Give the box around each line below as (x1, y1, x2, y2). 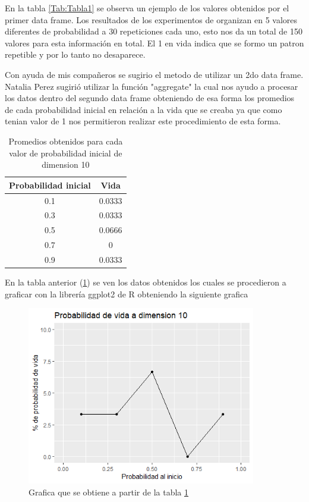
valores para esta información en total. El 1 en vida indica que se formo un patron (5, 36, 304, 49)
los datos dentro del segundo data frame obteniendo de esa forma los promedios (5, 92, 295, 104)
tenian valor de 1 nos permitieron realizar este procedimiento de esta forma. (5, 115, 281, 127)
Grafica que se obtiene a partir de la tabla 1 (29, 485, 189, 498)
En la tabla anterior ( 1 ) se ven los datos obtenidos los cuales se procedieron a (5, 276, 286, 288)
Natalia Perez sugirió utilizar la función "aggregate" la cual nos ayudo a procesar (5, 80, 298, 92)
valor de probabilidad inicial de (9, 146, 122, 159)
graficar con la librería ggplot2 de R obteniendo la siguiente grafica (5, 287, 248, 300)
